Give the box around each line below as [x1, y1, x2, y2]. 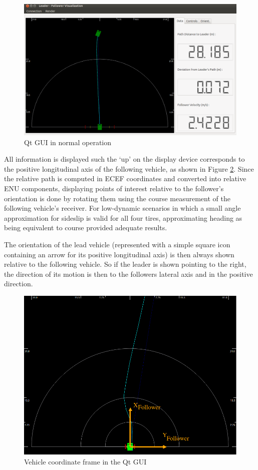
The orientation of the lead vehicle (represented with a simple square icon [4, 239, 230, 250]
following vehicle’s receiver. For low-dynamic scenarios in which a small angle [4, 203, 241, 213]
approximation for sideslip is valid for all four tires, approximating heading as [4, 212, 242, 223]
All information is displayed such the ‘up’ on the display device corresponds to [4, 154, 245, 164]
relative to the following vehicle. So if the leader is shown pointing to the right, [4, 259, 246, 269]
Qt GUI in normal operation [24, 137, 112, 147]
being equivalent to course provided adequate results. [4, 222, 167, 233]
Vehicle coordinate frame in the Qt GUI [24, 456, 147, 467]
